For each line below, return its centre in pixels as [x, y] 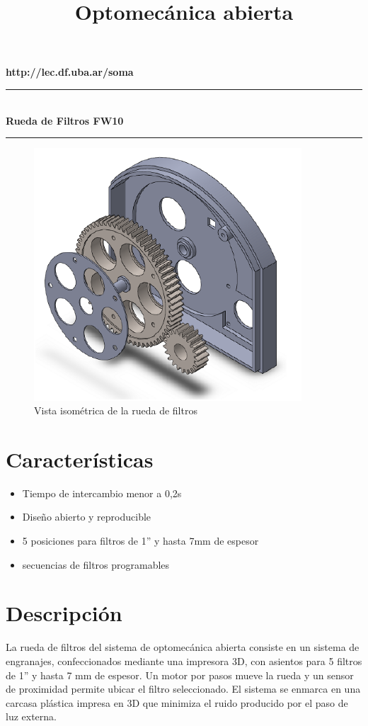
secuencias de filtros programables [96, 564]
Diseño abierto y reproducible [87, 517]
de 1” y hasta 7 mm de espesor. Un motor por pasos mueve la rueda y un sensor [180, 675]
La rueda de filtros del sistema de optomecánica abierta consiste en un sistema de [183, 647]
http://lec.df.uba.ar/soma [70, 72]
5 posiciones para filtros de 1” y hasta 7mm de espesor [140, 541]
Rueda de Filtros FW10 [65, 120]
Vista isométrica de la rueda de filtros [116, 410]
